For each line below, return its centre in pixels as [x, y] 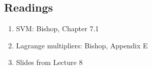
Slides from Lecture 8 [49, 62]
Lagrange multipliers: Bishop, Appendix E [82, 45]
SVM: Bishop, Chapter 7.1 [57, 28]
